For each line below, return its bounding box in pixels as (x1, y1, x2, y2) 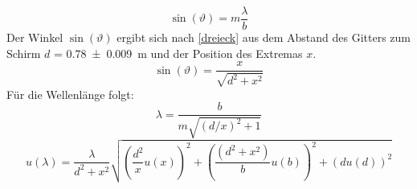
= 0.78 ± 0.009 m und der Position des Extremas (54, 44, 303, 61)
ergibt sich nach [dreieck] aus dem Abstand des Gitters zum (117, 29, 411, 46)
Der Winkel (6, 29, 63, 46)
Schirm (6, 44, 41, 61)
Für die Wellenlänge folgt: (6, 85, 134, 102)
